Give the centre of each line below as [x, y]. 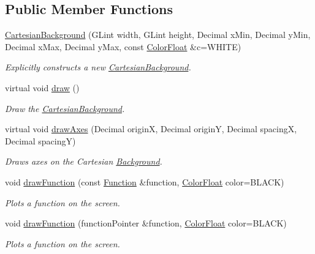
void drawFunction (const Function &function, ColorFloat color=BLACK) [145, 181]
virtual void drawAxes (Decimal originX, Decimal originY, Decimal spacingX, [151, 129]
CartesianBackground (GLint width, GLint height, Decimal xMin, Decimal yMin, [158, 35]
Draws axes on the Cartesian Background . [84, 161]
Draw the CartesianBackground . [65, 108]
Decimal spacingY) [40, 140]
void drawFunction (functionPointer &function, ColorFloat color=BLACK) [146, 223]
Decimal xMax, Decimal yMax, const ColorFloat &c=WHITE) [123, 46]
